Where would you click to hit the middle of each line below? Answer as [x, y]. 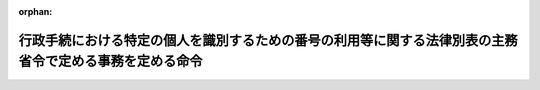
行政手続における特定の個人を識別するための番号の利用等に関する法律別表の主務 [268, 40]
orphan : [35, 11]
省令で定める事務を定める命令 [110, 61]
